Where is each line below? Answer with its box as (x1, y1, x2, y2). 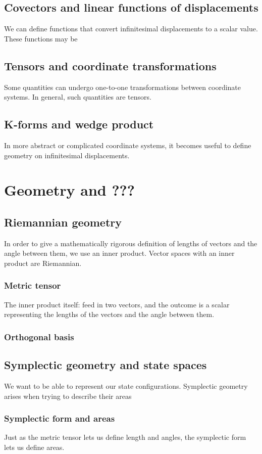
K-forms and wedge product (4, 116, 154, 132)
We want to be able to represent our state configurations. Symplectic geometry (4, 380, 248, 391)
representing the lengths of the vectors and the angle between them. (4, 309, 215, 320)
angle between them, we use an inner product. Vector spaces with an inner (4, 248, 235, 258)
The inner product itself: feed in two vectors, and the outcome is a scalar (4, 299, 230, 309)
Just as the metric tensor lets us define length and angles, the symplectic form (4, 432, 246, 442)
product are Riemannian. (4, 257, 82, 268)
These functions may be (4, 33, 78, 43)
